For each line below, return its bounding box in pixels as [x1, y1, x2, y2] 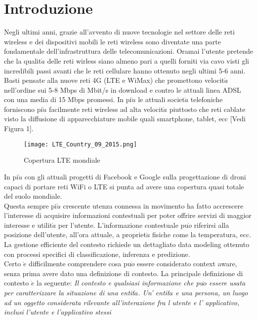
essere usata [209, 278, 246, 288]
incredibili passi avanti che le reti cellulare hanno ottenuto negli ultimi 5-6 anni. [4, 65, 246, 75]
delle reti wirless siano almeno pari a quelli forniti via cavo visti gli [47, 55, 249, 66]
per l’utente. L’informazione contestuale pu [58, 219, 189, 230]
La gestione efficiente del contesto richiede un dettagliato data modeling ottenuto [4, 239, 250, 249]
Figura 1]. [4, 123, 34, 134]
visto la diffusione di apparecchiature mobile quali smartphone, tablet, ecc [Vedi [4, 113, 246, 124]
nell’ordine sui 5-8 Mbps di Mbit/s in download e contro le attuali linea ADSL [4, 84, 241, 95]
